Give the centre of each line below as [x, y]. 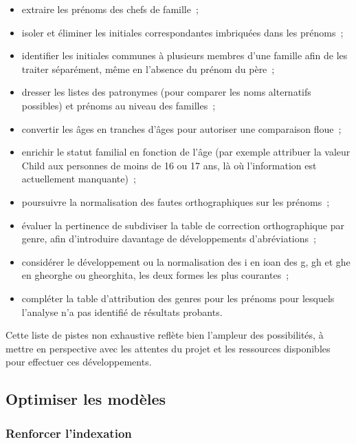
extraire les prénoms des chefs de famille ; [110, 9]
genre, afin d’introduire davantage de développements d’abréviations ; [169, 239]
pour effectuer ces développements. [79, 362]
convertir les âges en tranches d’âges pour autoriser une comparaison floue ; [181, 128]
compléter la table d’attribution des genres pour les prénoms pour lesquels [178, 298]
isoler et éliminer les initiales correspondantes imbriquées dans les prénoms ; [182, 32]
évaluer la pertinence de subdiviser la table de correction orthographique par [183, 225]
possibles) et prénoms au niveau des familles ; [119, 105]
